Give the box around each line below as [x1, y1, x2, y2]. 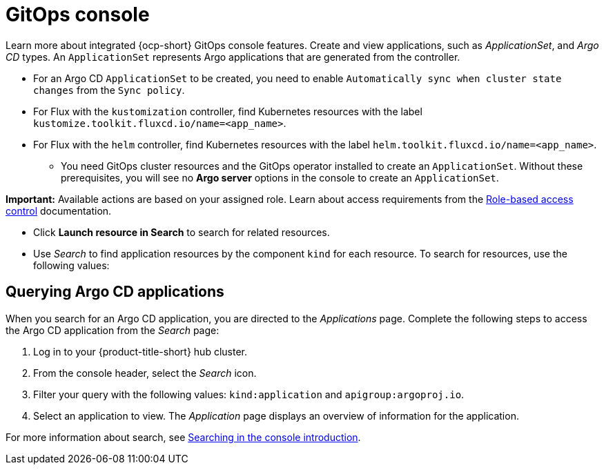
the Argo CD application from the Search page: [6, 324, 220, 336]
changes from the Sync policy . [33, 84, 185, 96]
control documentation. [6, 204, 112, 217]
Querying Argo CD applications [6, 283, 224, 301]
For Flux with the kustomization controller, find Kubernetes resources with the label [33, 105, 422, 117]
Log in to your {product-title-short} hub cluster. [33, 345, 247, 358]
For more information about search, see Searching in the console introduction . [6, 431, 361, 443]
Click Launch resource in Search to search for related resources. [33, 226, 330, 238]
